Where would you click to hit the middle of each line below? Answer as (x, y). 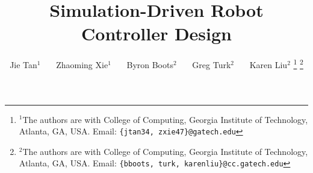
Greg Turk (212, 64)
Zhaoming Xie (82, 64)
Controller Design (156, 33)
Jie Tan (23, 64)
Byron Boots (150, 64)
